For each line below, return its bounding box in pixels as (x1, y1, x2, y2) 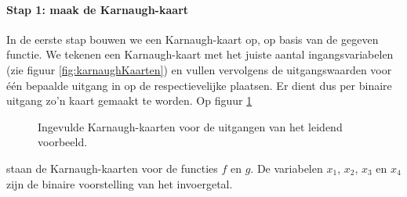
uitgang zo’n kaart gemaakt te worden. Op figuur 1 (6, 92, 253, 109)
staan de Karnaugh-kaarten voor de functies (6, 159, 218, 176)
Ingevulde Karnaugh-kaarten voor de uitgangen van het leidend (38, 118, 343, 134)
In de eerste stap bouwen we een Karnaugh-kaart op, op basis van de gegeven (6, 30, 379, 47)
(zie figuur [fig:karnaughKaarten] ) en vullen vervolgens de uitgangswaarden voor (6, 61, 392, 77)
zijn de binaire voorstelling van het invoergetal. (6, 175, 233, 192)
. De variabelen (250, 159, 323, 176)
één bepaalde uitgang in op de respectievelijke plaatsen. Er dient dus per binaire (6, 77, 392, 93)
